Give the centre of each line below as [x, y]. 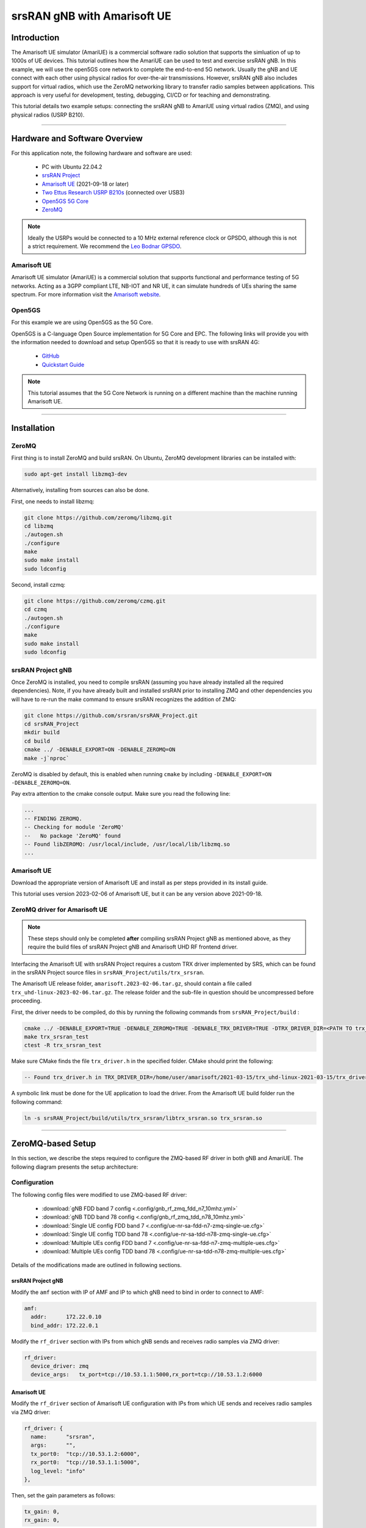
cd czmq [35, 609]
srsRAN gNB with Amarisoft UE [91, 16]
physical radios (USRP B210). [48, 115]
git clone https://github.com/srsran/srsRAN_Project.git [111, 715]
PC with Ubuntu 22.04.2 [72, 167]
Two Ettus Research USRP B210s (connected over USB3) [113, 193]
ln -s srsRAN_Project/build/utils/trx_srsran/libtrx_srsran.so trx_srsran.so [143, 1118]
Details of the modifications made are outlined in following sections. [97, 1265]
